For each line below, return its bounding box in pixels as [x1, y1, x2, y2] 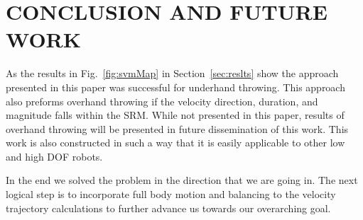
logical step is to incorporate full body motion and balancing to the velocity [6, 187, 336, 202]
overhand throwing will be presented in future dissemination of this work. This [6, 121, 349, 136]
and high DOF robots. [6, 149, 103, 163]
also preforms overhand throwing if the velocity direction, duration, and [6, 93, 318, 108]
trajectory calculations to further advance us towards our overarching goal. [6, 200, 331, 215]
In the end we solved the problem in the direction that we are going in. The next [6, 173, 358, 187]
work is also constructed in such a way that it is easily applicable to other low [6, 135, 345, 150]
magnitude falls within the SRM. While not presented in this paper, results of [6, 108, 345, 122]
